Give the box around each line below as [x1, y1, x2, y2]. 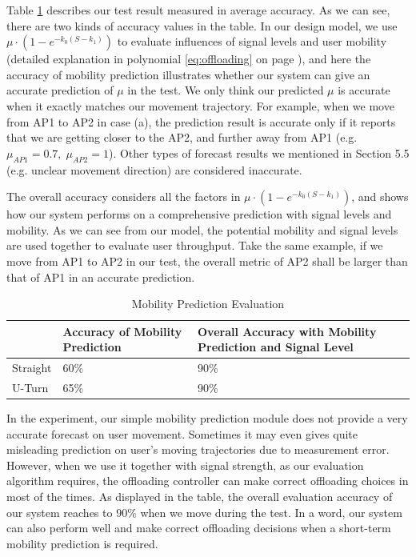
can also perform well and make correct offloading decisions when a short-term [6, 519, 391, 536]
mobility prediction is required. [6, 535, 158, 551]
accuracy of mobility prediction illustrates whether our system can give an [6, 66, 370, 82]
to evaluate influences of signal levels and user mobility [117, 33, 387, 50]
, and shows [351, 188, 409, 205]
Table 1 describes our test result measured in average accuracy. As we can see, [6, 2, 390, 18]
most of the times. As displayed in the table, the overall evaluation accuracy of [6, 488, 393, 505]
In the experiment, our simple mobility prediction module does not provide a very [6, 410, 408, 427]
